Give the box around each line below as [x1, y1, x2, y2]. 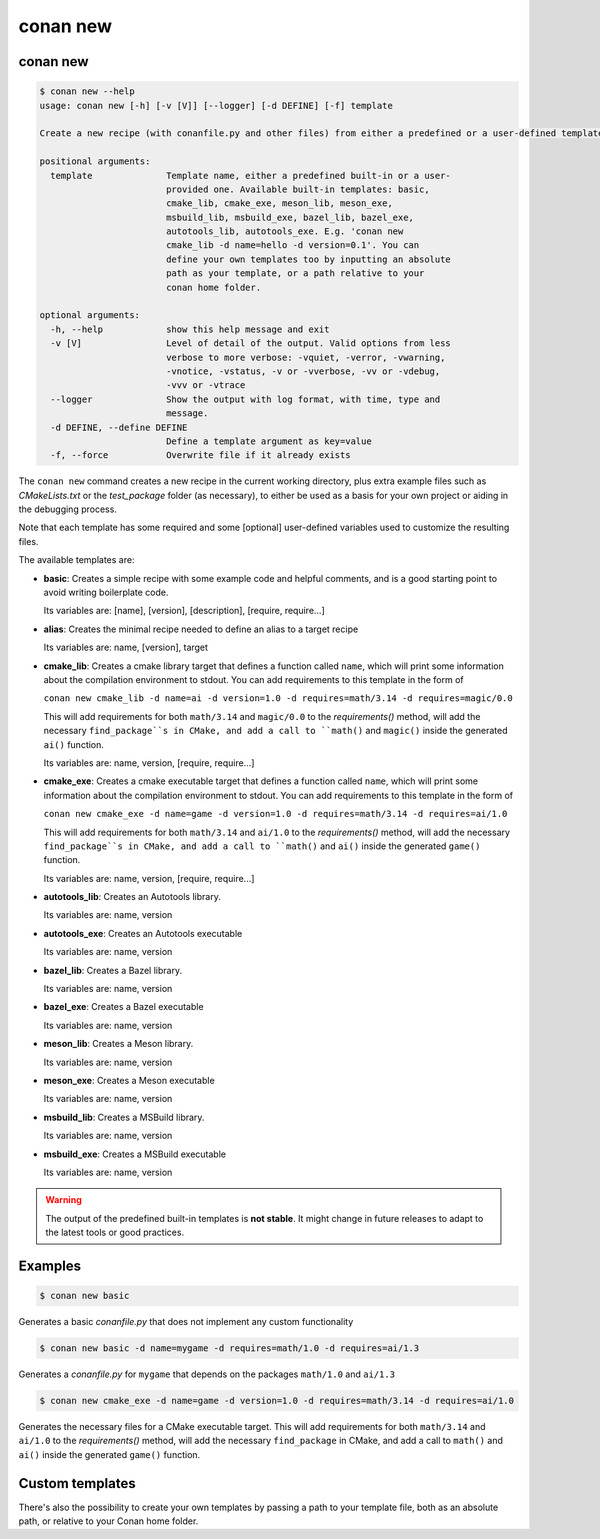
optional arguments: [39, 310, 140, 321]
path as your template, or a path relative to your [165, 268, 425, 279]
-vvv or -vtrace [165, 380, 246, 391]
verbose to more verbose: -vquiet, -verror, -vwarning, [165, 351, 446, 363]
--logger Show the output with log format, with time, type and [50, 393, 441, 405]
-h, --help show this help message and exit [50, 323, 330, 335]
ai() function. [43, 738, 105, 750]
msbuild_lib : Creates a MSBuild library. [43, 1111, 205, 1123]
